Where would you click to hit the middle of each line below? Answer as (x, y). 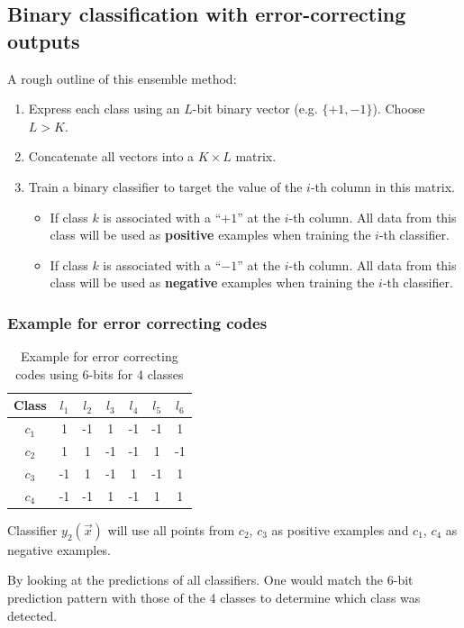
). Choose (399, 109)
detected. (32, 615)
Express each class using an (104, 109)
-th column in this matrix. (382, 186)
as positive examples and (340, 529)
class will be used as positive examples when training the (210, 235)
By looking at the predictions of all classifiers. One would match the (196, 580)
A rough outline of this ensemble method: (122, 78)
